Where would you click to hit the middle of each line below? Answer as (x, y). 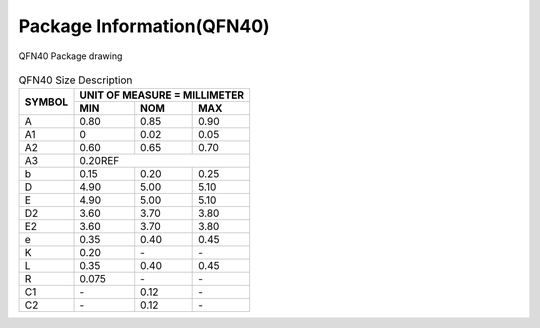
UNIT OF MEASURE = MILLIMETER (162, 95)
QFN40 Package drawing (70, 56)
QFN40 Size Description (75, 80)
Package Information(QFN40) (144, 26)
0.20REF (99, 161)
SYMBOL (46, 102)
